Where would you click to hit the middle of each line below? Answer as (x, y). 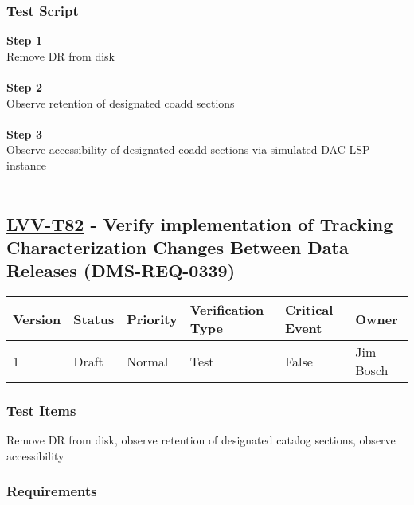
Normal (148, 361)
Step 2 (24, 87)
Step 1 (24, 40)
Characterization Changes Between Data (178, 247)
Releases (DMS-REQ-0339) (121, 270)
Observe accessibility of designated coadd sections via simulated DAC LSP (188, 149)
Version (37, 319)
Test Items (41, 411)
